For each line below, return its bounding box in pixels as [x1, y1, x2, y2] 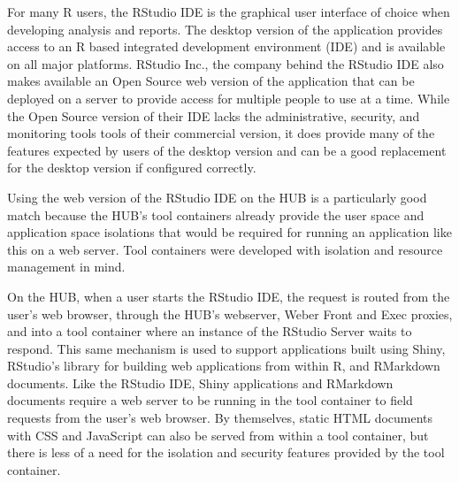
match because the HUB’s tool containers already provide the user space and [7, 205, 425, 224]
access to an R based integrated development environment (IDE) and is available [7, 37, 446, 56]
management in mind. [7, 257, 126, 276]
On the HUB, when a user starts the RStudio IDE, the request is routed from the [7, 287, 450, 305]
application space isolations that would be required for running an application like [7, 223, 452, 241]
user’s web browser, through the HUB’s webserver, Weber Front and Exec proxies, [7, 304, 453, 323]
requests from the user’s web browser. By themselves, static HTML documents [7, 409, 433, 427]
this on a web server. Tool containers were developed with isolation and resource [7, 240, 443, 258]
